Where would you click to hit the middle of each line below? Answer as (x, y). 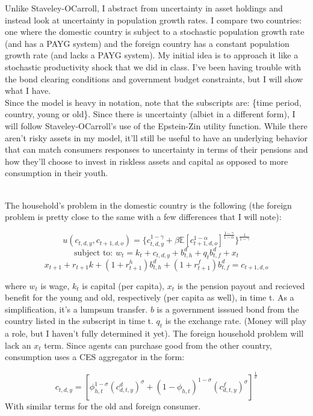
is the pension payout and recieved (241, 285)
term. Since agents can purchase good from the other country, (158, 345)
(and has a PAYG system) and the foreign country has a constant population (147, 43)
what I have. (28, 90)
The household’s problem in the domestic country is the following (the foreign (148, 205)
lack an (18, 345)
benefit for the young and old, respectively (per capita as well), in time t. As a (150, 297)
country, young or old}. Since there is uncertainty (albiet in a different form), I (150, 114)
